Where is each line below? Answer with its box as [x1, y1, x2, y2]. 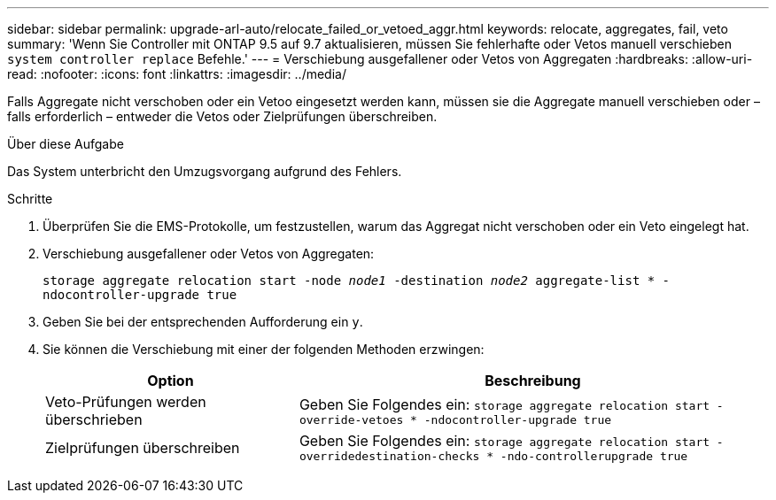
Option [147, 372, 194, 389]
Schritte [7, 191, 53, 206]
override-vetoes [299, 412, 404, 427]
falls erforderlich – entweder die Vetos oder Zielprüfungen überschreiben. [7, 109, 438, 124]
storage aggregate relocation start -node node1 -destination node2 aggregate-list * [43, 273, 656, 288]
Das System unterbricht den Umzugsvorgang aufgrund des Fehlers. [7, 164, 402, 179]
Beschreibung [485, 372, 581, 389]
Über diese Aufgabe [7, 136, 124, 151]
